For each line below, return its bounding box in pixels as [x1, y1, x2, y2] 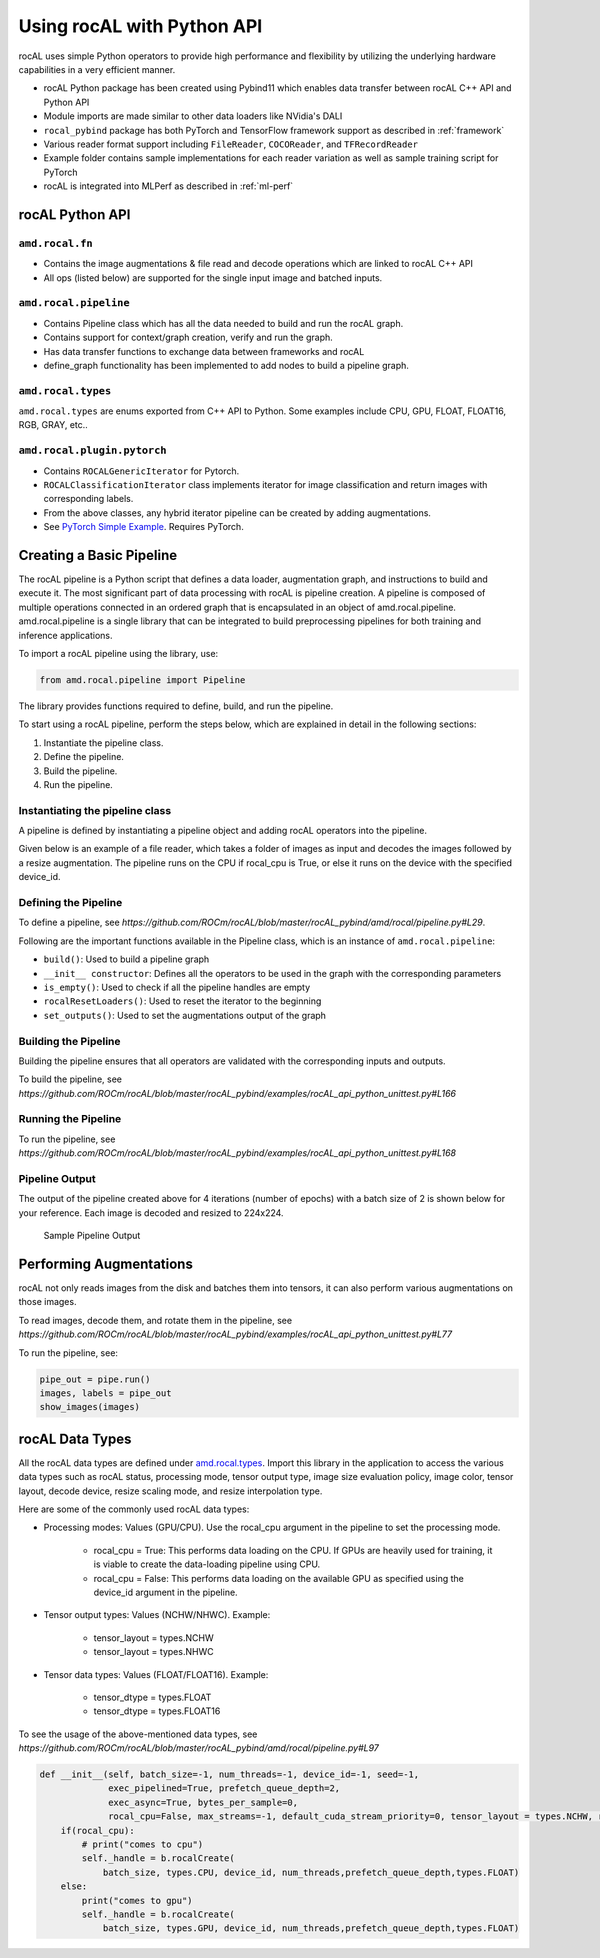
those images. [18, 1296, 77, 1308]
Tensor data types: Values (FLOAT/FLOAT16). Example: [43, 1668, 269, 1680]
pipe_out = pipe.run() [39, 1373, 151, 1385]
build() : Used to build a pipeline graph [43, 953, 210, 965]
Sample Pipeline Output [43, 1230, 141, 1242]
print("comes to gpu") [81, 1895, 194, 1906]
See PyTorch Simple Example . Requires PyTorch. [43, 521, 244, 533]
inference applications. [18, 629, 114, 641]
